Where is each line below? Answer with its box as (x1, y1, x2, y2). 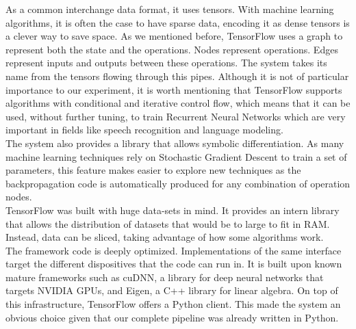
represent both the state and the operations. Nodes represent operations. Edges (5, 42, 338, 56)
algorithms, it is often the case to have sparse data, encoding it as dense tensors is (5, 15, 350, 29)
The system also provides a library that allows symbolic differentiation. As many (5, 135, 344, 150)
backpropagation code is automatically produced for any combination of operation (5, 176, 351, 190)
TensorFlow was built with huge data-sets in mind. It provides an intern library (5, 202, 340, 217)
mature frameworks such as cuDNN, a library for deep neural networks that (5, 269, 324, 284)
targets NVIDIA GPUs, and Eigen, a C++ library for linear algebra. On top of (5, 283, 338, 298)
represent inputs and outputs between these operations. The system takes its (5, 55, 327, 70)
